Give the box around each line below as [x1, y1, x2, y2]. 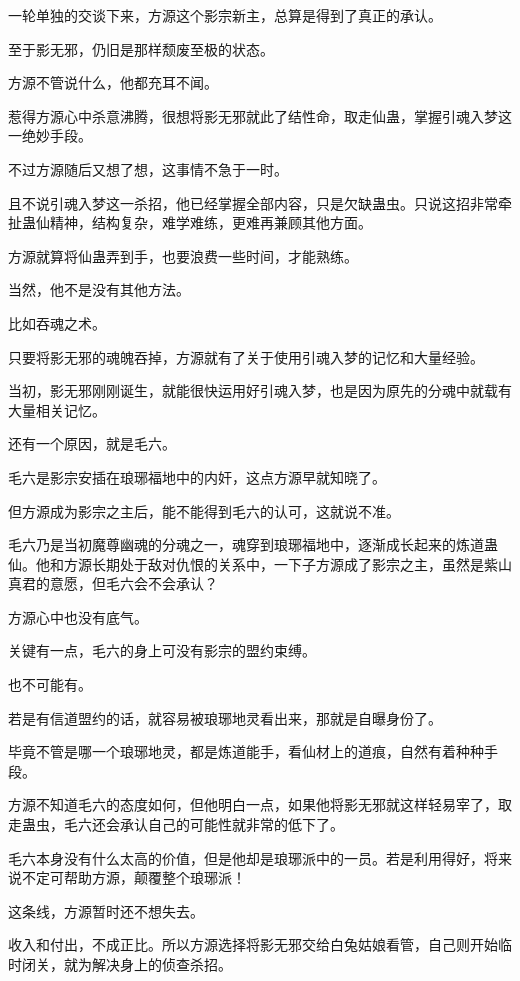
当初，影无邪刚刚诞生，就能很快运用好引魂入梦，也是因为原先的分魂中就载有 [8, 380, 512, 401]
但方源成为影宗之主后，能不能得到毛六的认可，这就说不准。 [8, 500, 400, 521]
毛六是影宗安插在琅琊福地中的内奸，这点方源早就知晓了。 [8, 466, 386, 487]
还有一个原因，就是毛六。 [8, 433, 176, 454]
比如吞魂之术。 [8, 312, 106, 333]
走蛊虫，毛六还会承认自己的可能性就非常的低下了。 [8, 814, 344, 835]
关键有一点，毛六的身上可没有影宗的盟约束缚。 [8, 640, 316, 661]
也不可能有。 [8, 674, 92, 695]
